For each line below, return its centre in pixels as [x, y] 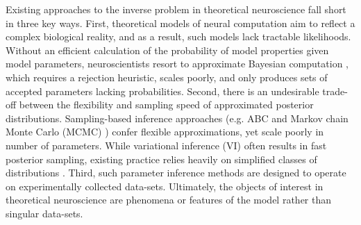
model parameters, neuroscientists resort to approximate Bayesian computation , [177, 64]
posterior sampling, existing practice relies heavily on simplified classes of [161, 159]
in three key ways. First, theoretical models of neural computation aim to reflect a [180, 23]
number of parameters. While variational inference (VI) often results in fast [166, 145]
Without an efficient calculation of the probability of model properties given [167, 50]
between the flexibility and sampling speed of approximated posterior [166, 105]
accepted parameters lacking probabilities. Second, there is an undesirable [162, 91]
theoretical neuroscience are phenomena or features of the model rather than [169, 200]
